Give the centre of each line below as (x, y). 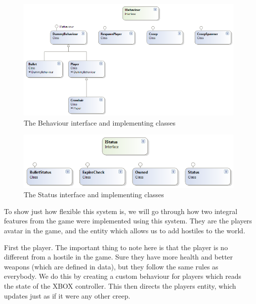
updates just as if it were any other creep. (67, 295)
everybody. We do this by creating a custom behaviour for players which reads (123, 276)
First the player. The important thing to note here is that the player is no (116, 247)
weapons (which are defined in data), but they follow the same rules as (111, 266)
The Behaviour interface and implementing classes (100, 122)
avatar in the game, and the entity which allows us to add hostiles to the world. (125, 230)
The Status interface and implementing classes (94, 195)
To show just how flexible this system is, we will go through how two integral (121, 211)
